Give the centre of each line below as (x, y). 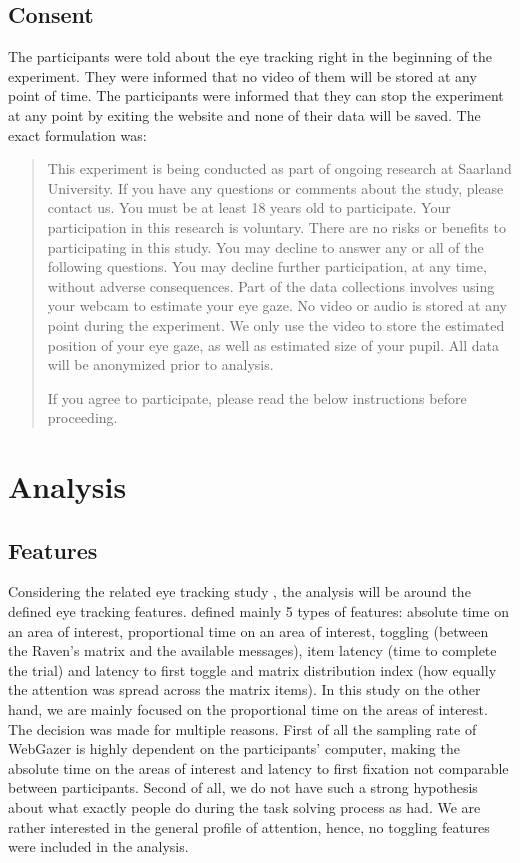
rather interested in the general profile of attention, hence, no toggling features (249, 826)
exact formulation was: (77, 134)
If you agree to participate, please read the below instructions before (257, 397)
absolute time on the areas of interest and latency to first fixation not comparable (258, 767)
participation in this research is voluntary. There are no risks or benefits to (276, 226)
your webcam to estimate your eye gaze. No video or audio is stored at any (277, 305)
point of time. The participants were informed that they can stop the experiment (256, 95)
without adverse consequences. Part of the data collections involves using (271, 285)
